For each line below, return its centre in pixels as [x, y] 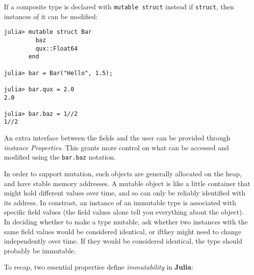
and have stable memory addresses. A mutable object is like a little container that [127, 183]
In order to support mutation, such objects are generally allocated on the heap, [123, 173]
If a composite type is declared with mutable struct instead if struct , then [119, 6]
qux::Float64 [57, 48]
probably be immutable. [40, 250]
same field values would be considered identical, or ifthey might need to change [123, 231]
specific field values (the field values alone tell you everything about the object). [124, 212]
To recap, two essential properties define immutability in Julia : [99, 267]
